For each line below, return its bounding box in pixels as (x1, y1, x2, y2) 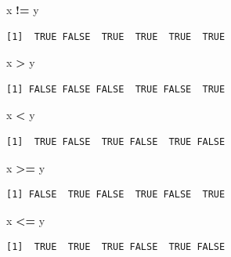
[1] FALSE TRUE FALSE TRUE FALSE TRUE (6, 189, 226, 201)
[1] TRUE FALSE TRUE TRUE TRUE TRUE (6, 31, 226, 42)
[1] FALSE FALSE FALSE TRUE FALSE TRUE (6, 83, 226, 95)
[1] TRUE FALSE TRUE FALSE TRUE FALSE (6, 136, 226, 147)
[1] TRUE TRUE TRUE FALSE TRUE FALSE (6, 241, 226, 253)
